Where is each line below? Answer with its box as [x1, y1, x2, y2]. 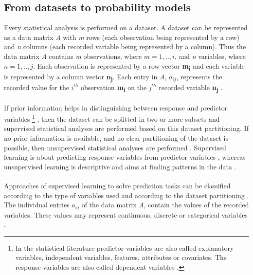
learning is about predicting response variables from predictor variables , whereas [4, 152, 246, 162]
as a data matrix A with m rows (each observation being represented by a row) [4, 32, 239, 42]
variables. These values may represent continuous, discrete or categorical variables [4, 209, 248, 220]
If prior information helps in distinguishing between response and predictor [4, 102, 228, 112]
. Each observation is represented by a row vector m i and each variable [33, 60, 245, 72]
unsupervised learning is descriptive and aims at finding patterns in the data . [4, 161, 236, 171]
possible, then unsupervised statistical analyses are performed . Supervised [4, 142, 226, 152]
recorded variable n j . [159, 82, 223, 93]
